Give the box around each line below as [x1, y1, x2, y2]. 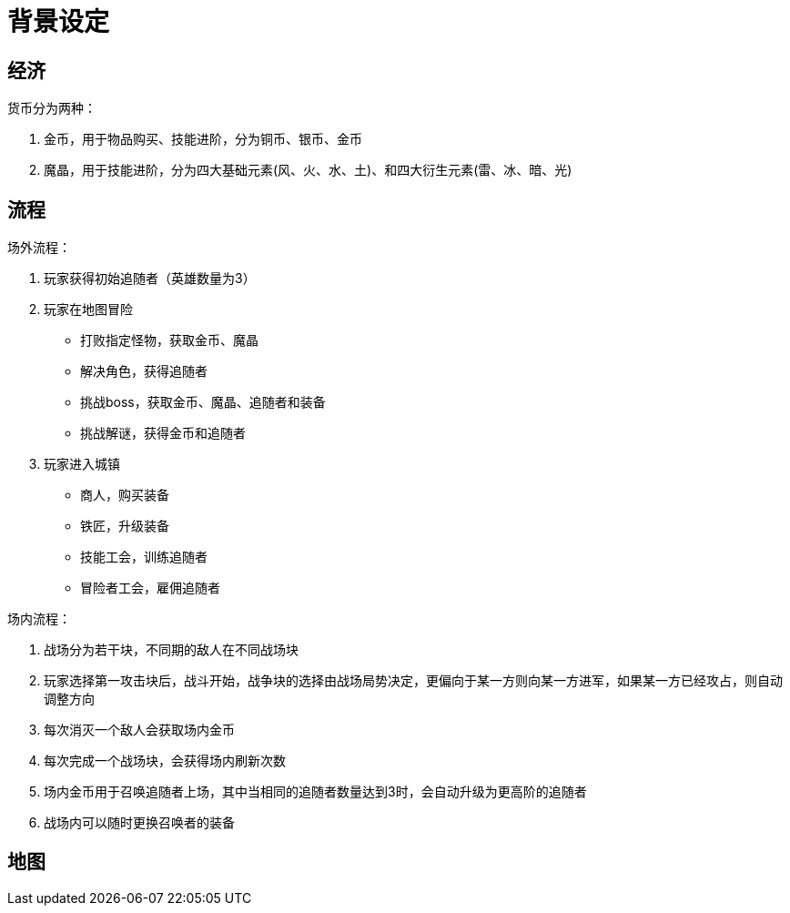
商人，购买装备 [80, 487, 169, 503]
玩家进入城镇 [44, 456, 120, 472]
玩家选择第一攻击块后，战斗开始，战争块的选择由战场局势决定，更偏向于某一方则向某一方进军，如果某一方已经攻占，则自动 [44, 673, 783, 689]
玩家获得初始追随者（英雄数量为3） [44, 270, 256, 287]
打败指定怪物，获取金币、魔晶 [80, 332, 258, 349]
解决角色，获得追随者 [80, 363, 208, 380]
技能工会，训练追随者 [80, 549, 208, 565]
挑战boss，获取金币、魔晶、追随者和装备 [80, 394, 326, 411]
